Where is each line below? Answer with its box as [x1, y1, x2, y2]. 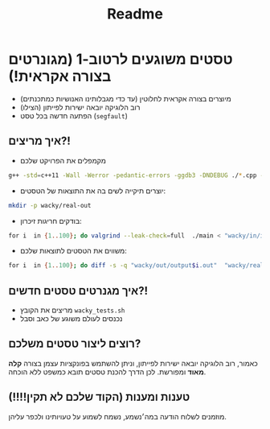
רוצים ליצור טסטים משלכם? [8, 337, 141, 351]
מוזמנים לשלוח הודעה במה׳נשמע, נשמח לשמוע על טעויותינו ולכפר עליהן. [8, 411, 227, 421]
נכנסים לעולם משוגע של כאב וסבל [19, 314, 123, 324]
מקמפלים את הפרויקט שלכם [19, 155, 106, 165]
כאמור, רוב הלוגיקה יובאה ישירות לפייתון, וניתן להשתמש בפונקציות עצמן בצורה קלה [8, 358, 259, 368]
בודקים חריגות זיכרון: [19, 216, 82, 225]
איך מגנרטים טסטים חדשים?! [8, 283, 149, 298]
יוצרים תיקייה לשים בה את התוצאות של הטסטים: [19, 186, 166, 196]
